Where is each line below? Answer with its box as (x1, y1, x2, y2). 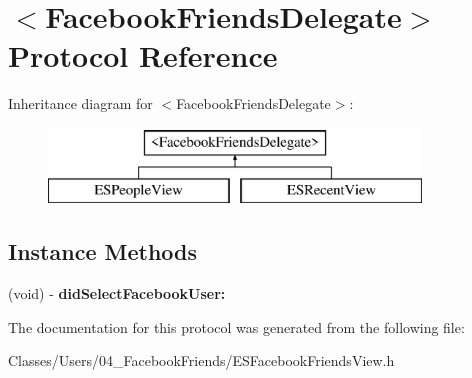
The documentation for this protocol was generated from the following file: (8, 316, 465, 337)
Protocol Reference (8, 35, 278, 76)
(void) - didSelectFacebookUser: (8, 283, 226, 304)
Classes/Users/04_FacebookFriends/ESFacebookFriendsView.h (8, 350, 395, 371)
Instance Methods (8, 236, 197, 267)
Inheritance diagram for (8, 93, 153, 114)
